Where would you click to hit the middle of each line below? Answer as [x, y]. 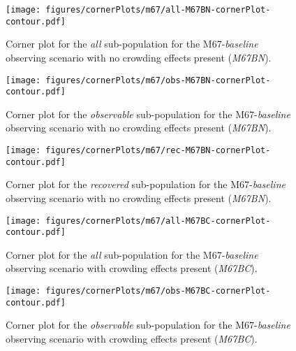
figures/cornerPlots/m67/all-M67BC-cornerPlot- [158, 221]
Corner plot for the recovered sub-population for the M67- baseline [146, 184]
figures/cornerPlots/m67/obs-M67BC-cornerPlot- [158, 291]
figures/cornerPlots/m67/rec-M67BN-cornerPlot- [158, 150]
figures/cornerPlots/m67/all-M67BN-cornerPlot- [158, 10]
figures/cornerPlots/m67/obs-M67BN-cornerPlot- [158, 80]
